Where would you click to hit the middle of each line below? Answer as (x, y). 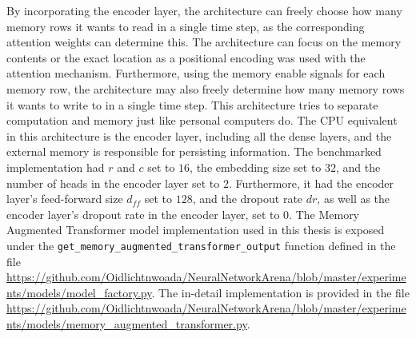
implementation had (56, 167)
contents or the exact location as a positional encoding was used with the (186, 57)
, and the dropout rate (248, 199)
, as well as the (354, 199)
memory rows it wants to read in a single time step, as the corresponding (186, 26)
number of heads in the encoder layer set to (113, 183)
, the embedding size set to (256, 167)
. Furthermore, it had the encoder (311, 183)
